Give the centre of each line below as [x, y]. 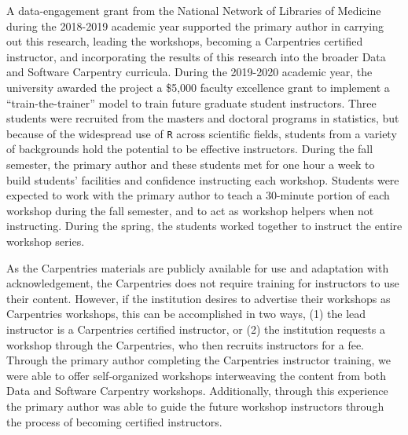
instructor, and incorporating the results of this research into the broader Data [196, 56]
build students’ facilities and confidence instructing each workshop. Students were [203, 179]
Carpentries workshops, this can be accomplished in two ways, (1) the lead [186, 314]
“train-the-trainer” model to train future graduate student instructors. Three [191, 102]
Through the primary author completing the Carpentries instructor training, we [199, 360]
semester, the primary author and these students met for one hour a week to [191, 164]
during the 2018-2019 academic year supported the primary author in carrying [195, 26]
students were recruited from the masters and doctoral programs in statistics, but [203, 118]
